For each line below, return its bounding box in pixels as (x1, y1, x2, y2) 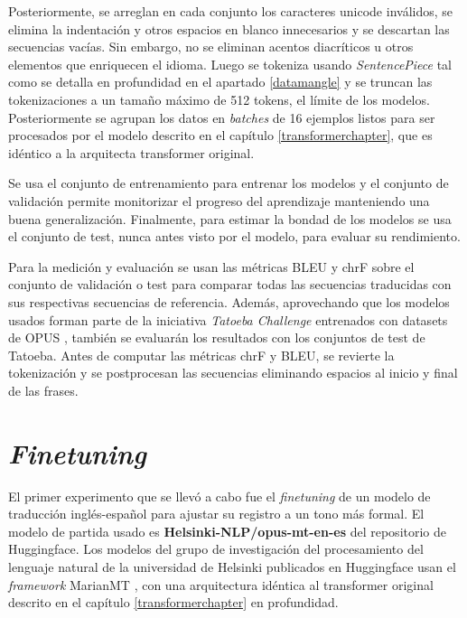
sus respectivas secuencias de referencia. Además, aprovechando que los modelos (8, 292, 450, 311)
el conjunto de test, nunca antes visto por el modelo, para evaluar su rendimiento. (8, 227, 461, 246)
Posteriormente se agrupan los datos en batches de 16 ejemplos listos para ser (8, 108, 435, 126)
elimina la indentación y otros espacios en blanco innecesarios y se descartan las (8, 19, 450, 38)
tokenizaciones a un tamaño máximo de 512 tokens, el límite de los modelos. (8, 89, 430, 108)
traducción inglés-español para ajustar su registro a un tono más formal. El (8, 504, 425, 523)
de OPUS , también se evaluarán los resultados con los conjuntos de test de (8, 328, 425, 347)
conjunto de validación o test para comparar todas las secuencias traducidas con (8, 275, 452, 294)
